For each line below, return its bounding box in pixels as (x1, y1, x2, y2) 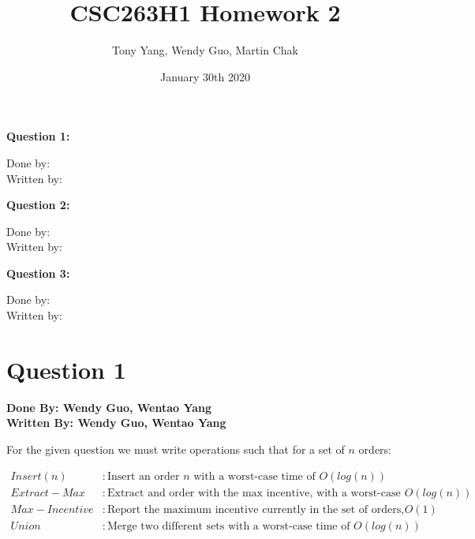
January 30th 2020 (160, 68, 250, 84)
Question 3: (6, 264, 70, 281)
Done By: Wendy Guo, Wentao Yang (6, 399, 212, 415)
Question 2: (6, 197, 70, 213)
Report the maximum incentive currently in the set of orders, (107, 503, 405, 515)
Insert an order (107, 470, 180, 482)
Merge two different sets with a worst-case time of (107, 520, 350, 532)
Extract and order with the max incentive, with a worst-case (107, 487, 401, 499)
